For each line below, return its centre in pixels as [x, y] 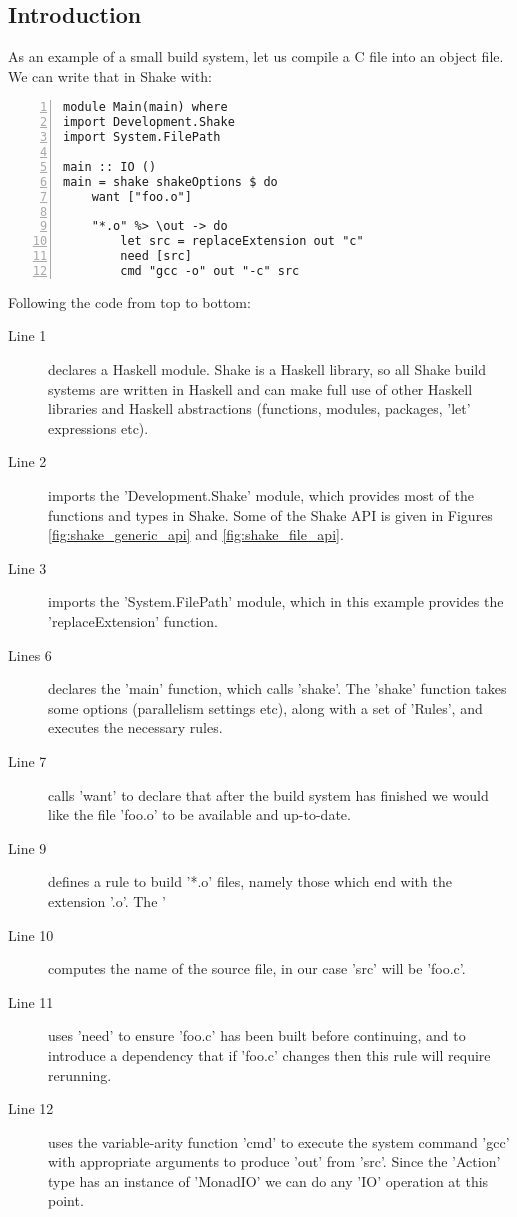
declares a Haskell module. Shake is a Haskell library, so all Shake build [267, 369]
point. [66, 1200]
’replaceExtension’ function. [133, 621]
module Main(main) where [145, 107]
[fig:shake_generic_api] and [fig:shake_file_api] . [196, 534]
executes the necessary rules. [135, 727]
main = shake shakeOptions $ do [170, 181]
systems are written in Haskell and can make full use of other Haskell [260, 388]
